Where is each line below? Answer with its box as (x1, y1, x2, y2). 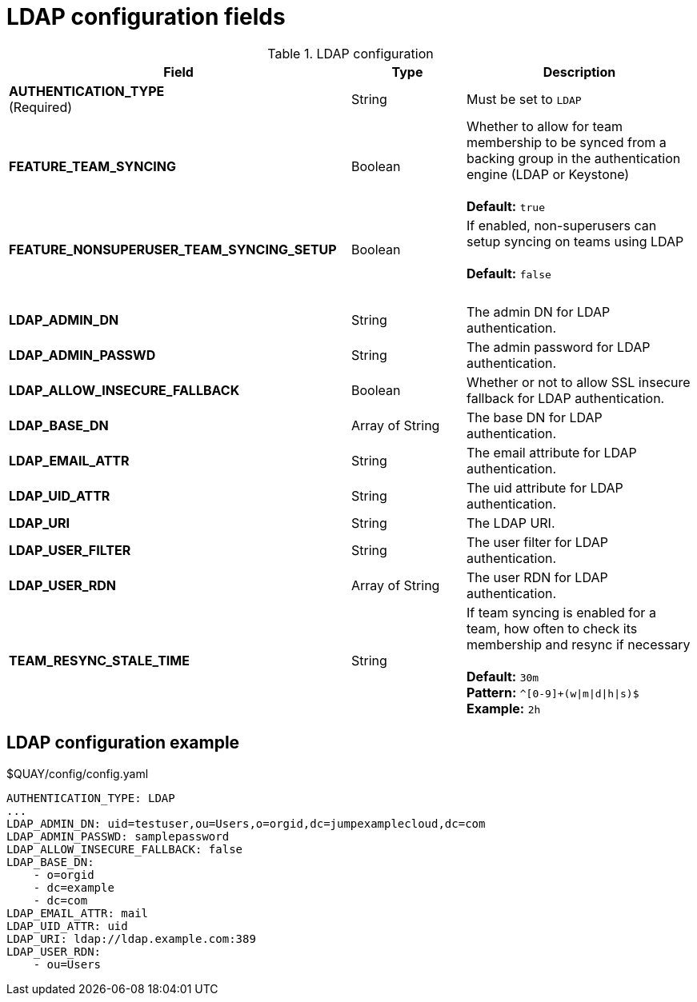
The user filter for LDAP (466, 533, 609, 550)
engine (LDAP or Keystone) (466, 166, 630, 182)
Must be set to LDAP (466, 90, 582, 107)
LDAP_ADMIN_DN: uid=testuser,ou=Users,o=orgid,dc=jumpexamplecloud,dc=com (6, 816, 486, 830)
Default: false (466, 265, 551, 281)
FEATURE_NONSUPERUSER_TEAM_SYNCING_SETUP (9, 241, 337, 257)
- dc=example (33, 880, 114, 894)
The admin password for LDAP (466, 338, 651, 355)
